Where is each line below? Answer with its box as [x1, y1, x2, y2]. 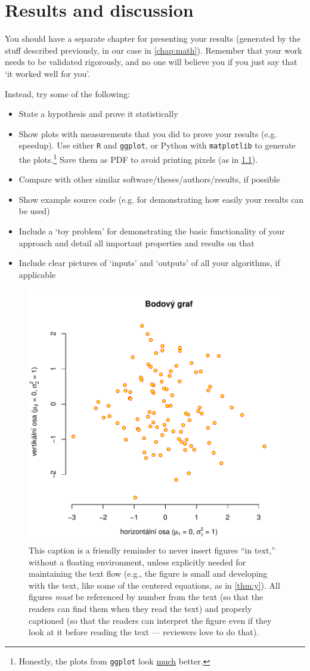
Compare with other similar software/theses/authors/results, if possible [18, 173, 280, 185]
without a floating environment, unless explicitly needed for [29, 555, 246, 568]
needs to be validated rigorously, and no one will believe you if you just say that [5, 55, 297, 68]
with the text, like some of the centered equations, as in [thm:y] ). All [29, 579, 280, 591]
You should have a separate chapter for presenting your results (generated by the [5, 32, 301, 45]
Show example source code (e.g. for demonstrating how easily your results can [18, 193, 304, 205]
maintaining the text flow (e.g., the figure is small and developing [29, 567, 268, 580]
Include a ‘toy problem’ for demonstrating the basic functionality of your [18, 224, 285, 237]
